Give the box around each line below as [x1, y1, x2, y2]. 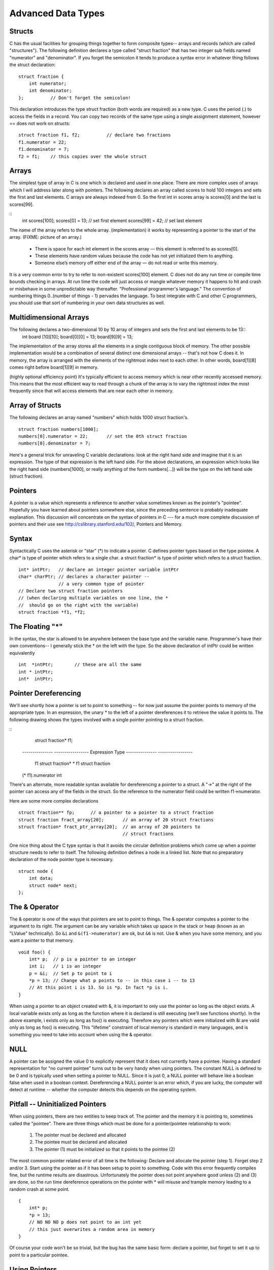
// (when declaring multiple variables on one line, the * [18, 595, 168, 601]
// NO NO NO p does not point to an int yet [28, 1219, 142, 1225]
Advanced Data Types [9, 8, 105, 19]
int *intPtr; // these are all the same [18, 662, 142, 668]
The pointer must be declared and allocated [35, 1132, 126, 1138]
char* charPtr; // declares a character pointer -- [18, 574, 150, 580]
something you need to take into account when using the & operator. [9, 1031, 153, 1037]
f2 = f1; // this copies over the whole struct [18, 153, 147, 160]
